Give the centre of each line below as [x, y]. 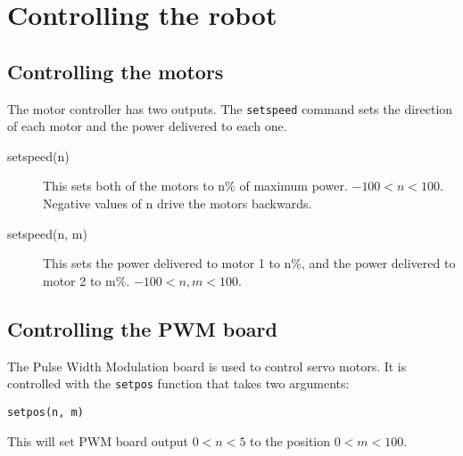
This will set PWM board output [98, 440]
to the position [290, 440]
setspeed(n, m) [47, 233]
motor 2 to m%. [87, 280]
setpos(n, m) [45, 412]
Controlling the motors [116, 71]
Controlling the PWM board [142, 328]
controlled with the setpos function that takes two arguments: [178, 383]
